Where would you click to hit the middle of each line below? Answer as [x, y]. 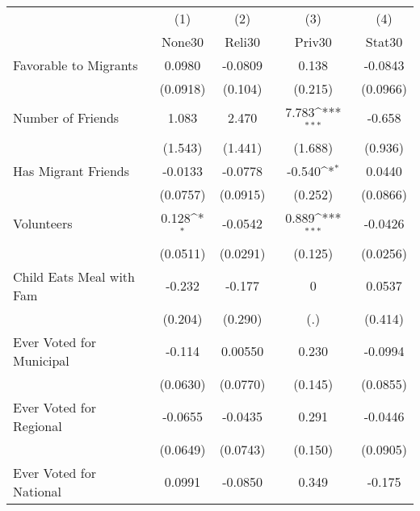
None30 [183, 42]
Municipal [41, 360]
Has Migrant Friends [71, 170]
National [38, 491]
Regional [38, 425]
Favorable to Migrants [76, 65]
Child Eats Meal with [74, 276]
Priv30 [313, 42]
